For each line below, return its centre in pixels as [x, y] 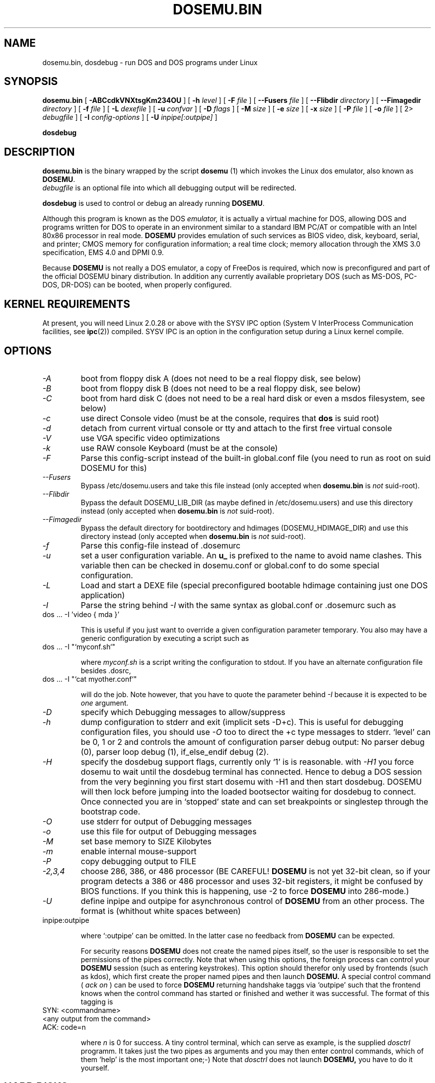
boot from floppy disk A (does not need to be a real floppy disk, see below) [221, 378]
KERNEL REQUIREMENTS [67, 304]
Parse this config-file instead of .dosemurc [161, 545]
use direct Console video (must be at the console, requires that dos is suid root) [230, 418]
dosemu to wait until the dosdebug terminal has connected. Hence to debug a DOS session [251, 771]
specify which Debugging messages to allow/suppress [183, 712]
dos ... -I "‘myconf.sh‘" [79, 646]
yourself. [95, 1068]
